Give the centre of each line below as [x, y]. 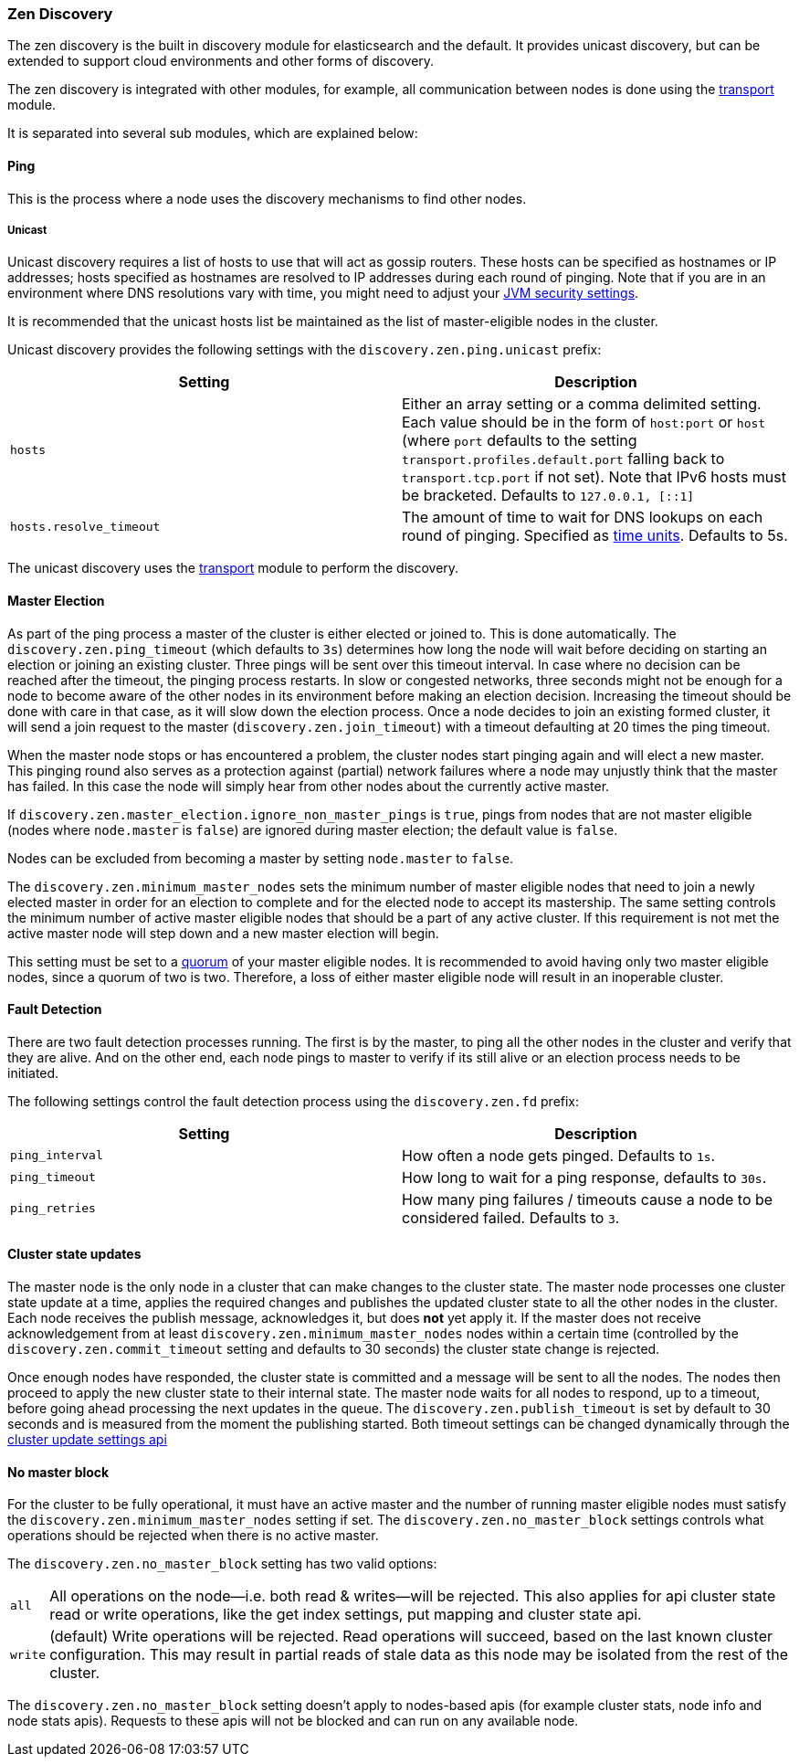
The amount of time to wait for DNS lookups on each [583, 518]
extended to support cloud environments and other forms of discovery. [221, 61]
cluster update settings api [87, 1440]
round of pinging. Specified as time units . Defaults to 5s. [595, 536]
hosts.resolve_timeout [85, 526]
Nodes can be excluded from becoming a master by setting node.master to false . [261, 858]
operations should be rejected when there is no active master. [193, 1536]
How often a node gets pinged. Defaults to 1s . [559, 1155]
